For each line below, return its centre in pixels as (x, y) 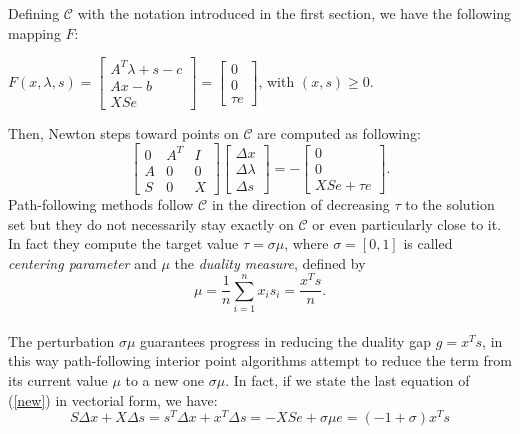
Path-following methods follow (101, 203)
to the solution (450, 203)
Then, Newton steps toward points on (123, 132)
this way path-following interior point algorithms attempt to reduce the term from (260, 360)
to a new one (165, 380)
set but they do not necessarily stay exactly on (151, 223)
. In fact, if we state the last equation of (347, 380)
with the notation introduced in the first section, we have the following (294, 13)
